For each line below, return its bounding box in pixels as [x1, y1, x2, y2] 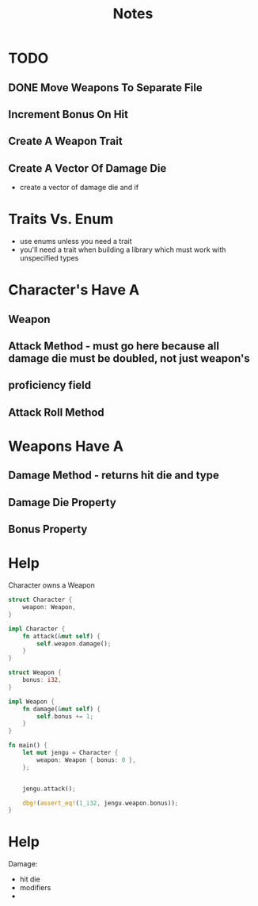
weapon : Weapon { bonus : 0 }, [36, 756, 136, 764]
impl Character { [8, 625, 66, 633]
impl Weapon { [8, 698, 55, 706]
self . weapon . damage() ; [36, 639, 112, 648]
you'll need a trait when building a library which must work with [19, 245, 226, 254]
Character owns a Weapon [8, 581, 95, 590]
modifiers [19, 883, 51, 893]
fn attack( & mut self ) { [22, 632, 101, 640]
